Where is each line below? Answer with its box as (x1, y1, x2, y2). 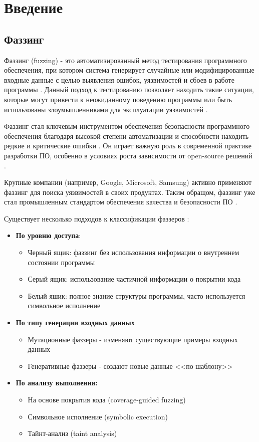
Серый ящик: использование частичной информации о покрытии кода (28, 274, 241, 284)
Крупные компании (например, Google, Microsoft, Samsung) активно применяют (4, 177, 252, 187)
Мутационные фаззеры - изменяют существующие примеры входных (28, 334, 238, 344)
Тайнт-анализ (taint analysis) (28, 428, 117, 438)
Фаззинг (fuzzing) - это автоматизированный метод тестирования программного (4, 55, 247, 65)
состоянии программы (28, 257, 95, 267)
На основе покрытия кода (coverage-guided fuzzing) (28, 394, 186, 405)
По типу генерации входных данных (16, 317, 135, 328)
